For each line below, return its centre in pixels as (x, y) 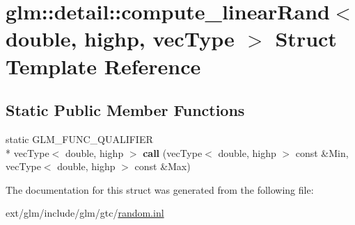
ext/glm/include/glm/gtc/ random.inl (85, 213)
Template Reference (103, 66)
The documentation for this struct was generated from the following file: (160, 189)
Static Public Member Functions (125, 110)
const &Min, (322, 152)
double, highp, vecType (120, 39)
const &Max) (163, 166)
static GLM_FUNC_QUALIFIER (79, 139)
